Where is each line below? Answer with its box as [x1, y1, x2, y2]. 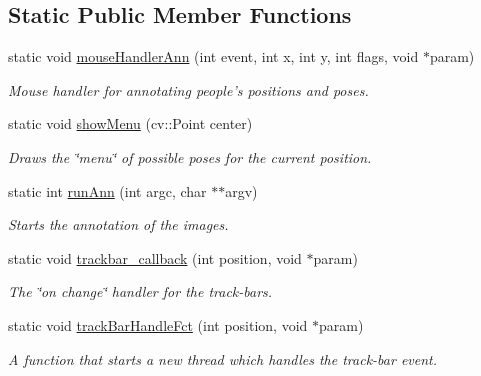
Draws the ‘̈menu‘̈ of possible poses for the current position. [8, 146, 372, 167]
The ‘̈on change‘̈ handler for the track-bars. [8, 281, 273, 302]
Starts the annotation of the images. [8, 214, 229, 235]
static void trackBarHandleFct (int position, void [8, 314, 308, 335]
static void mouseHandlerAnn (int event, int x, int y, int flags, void [8, 46, 419, 67]
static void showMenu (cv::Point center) [8, 113, 253, 134]
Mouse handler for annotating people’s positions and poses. [8, 79, 369, 100]
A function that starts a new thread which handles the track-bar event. [8, 348, 438, 369]
